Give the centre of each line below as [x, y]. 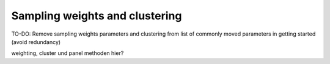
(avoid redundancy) [36, 42]
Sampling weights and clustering [97, 16]
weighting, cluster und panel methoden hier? [68, 53]
